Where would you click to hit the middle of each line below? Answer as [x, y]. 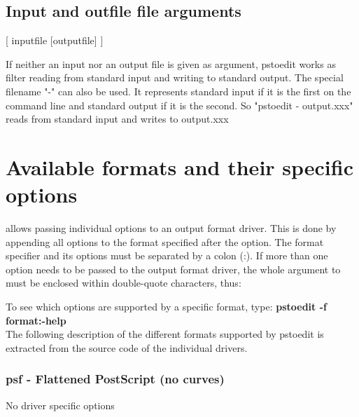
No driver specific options [60, 405]
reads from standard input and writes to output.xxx [117, 119]
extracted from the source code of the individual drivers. [127, 347]
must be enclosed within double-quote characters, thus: [124, 283]
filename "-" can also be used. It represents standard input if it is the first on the [178, 91]
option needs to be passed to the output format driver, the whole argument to [173, 269]
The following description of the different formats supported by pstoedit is [165, 334]
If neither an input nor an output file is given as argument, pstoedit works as [171, 63]
